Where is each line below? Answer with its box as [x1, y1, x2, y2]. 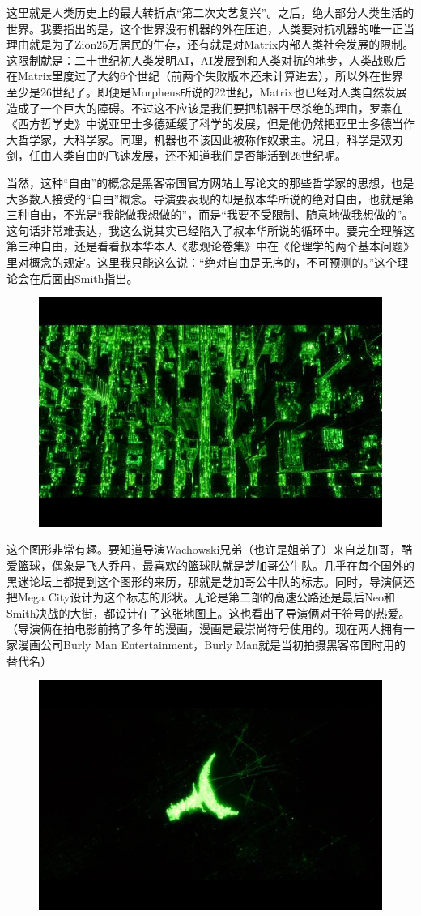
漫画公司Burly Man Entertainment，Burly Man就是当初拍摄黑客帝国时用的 [17, 636, 406, 653]
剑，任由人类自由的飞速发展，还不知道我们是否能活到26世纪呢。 [6, 147, 347, 164]
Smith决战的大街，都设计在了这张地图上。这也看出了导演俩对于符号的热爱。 [6, 604, 410, 621]
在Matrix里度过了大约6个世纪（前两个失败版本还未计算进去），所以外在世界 [6, 67, 404, 84]
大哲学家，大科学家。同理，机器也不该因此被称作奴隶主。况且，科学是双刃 [6, 131, 403, 148]
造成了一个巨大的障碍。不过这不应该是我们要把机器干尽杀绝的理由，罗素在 [6, 99, 403, 116]
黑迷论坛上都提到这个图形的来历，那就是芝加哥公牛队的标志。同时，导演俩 [6, 572, 403, 589]
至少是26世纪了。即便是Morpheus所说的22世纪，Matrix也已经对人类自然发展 [6, 83, 407, 100]
